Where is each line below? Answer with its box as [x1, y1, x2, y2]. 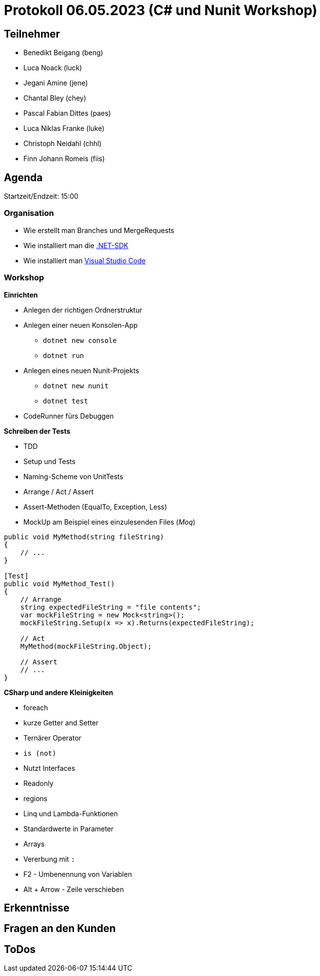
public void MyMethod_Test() [4, 579, 115, 588]
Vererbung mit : [23, 854, 75, 863]
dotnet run [43, 351, 84, 360]
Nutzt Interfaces [23, 764, 75, 772]
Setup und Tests [23, 457, 75, 466]
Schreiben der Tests [4, 426, 71, 435]
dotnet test [43, 397, 88, 405]
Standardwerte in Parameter [23, 824, 114, 833]
